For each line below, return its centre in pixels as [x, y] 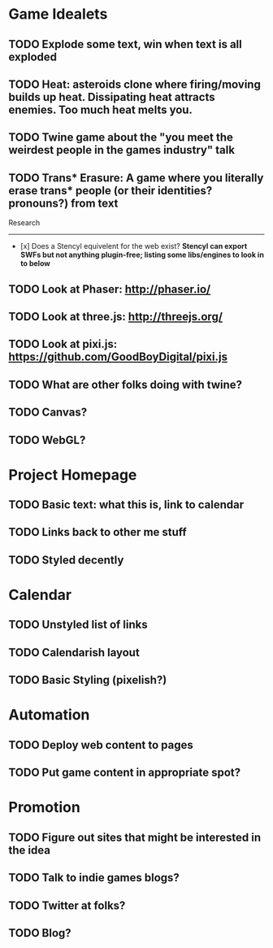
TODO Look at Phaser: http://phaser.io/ [110, 289]
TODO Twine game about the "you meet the [121, 138]
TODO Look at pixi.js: [63, 344]
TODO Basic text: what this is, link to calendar [126, 505]
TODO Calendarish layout [74, 652]
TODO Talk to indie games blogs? [94, 878]
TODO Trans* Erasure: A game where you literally [136, 178]
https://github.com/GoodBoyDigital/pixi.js [118, 357]
